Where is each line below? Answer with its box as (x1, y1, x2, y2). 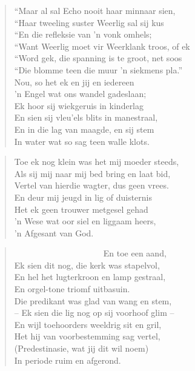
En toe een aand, (103, 247, 167, 259)
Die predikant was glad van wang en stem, (14, 294, 172, 307)
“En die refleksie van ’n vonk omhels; (14, 28, 152, 41)
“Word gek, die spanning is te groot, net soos (14, 52, 182, 64)
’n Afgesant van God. (14, 226, 94, 239)
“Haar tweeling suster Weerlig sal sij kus (14, 16, 164, 28)
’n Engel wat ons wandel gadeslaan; (14, 87, 147, 100)
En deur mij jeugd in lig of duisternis (14, 190, 152, 203)
